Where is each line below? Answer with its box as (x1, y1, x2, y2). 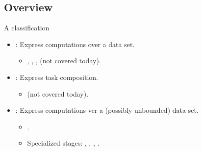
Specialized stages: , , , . (27, 138, 100, 148)
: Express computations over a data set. (15, 39, 135, 49)
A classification (4, 23, 50, 33)
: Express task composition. (15, 72, 98, 82)
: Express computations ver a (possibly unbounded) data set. (15, 105, 199, 115)
